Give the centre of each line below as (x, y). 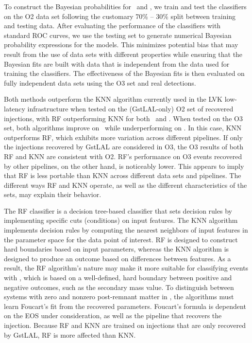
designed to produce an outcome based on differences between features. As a (118, 258)
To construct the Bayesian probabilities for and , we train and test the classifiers (125, 6)
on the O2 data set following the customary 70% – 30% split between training (120, 16)
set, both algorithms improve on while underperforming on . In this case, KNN (123, 128)
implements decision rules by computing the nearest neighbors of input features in (126, 230)
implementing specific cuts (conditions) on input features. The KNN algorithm (121, 220)
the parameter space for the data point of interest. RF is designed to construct (121, 239)
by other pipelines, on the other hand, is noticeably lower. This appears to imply (124, 166)
